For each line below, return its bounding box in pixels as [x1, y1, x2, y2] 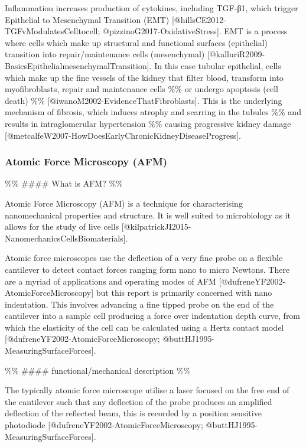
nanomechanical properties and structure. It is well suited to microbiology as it [5, 208, 291, 221]
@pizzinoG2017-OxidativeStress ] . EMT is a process [103, 25, 288, 37]
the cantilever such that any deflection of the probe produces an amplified [5, 395, 272, 407]
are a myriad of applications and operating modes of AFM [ [5, 275, 222, 287]
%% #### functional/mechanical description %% [5, 364, 191, 376]
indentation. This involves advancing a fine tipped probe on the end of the [5, 298, 274, 310]
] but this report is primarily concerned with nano [91, 286, 272, 299]
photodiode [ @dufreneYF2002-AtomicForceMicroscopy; [5, 419, 203, 431]
